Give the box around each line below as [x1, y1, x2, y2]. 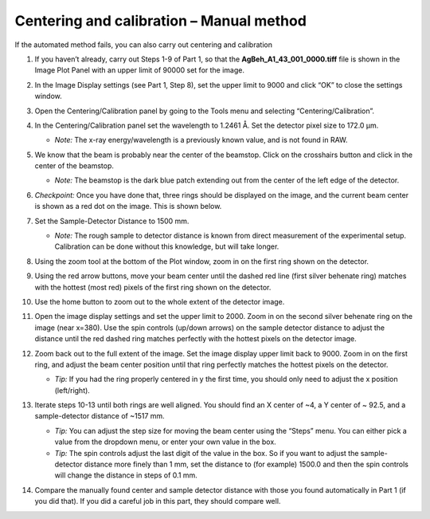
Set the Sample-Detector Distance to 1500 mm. [34, 216, 190, 226]
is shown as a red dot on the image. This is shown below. [34, 202, 222, 211]
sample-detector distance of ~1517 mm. [34, 411, 165, 421]
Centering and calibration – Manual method [14, 12, 307, 29]
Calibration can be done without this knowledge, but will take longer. [54, 242, 279, 251]
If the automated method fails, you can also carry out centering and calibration [14, 40, 272, 49]
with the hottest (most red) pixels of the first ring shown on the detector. [34, 282, 272, 292]
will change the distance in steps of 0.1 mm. [54, 470, 198, 480]
